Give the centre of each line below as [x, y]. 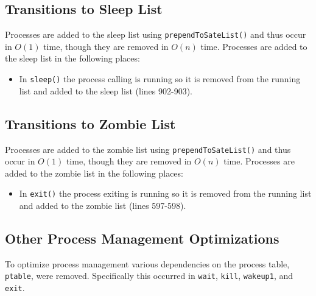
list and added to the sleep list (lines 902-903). [106, 90]
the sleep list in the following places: [72, 58]
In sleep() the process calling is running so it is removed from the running [160, 79]
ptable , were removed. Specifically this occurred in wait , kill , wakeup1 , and [149, 276]
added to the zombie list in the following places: [94, 173]
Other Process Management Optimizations [142, 238]
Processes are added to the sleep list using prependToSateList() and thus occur [156, 34]
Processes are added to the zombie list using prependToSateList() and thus [148, 149]
